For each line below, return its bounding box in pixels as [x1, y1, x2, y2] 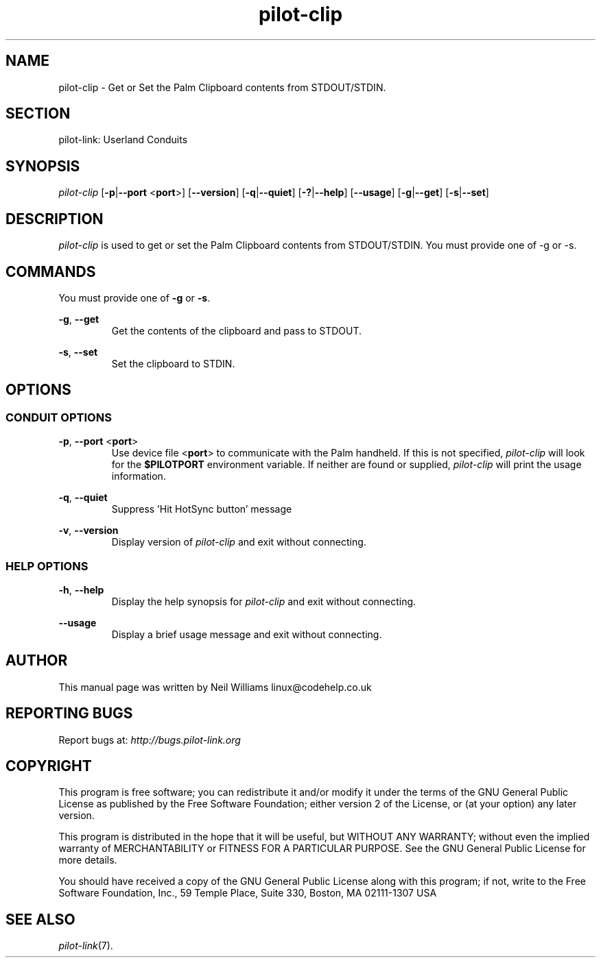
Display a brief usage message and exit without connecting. [111, 628, 382, 640]
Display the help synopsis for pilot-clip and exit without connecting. [111, 595, 416, 607]
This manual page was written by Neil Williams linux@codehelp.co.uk [58, 681, 372, 693]
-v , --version [58, 524, 119, 537]
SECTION [5, 105, 71, 123]
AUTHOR [5, 652, 68, 670]
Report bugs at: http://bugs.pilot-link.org [58, 733, 241, 746]
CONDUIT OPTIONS [5, 410, 112, 424]
